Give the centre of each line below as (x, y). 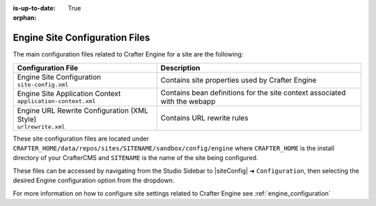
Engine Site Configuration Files (81, 38)
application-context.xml (56, 101)
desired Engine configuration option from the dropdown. (94, 180)
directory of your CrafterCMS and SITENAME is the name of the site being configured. (135, 158)
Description (180, 68)
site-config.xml (43, 85)
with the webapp (188, 101)
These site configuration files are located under (81, 138)
